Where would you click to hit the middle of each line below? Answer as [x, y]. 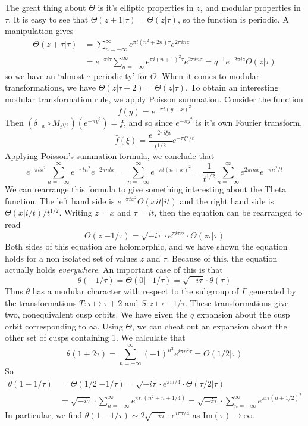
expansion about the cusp [243, 314]
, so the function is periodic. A [233, 19]
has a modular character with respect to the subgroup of [136, 291]
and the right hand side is [227, 200]
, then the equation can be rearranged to [228, 212]
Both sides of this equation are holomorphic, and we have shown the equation [146, 246]
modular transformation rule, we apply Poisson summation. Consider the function [154, 99]
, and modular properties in [250, 7]
